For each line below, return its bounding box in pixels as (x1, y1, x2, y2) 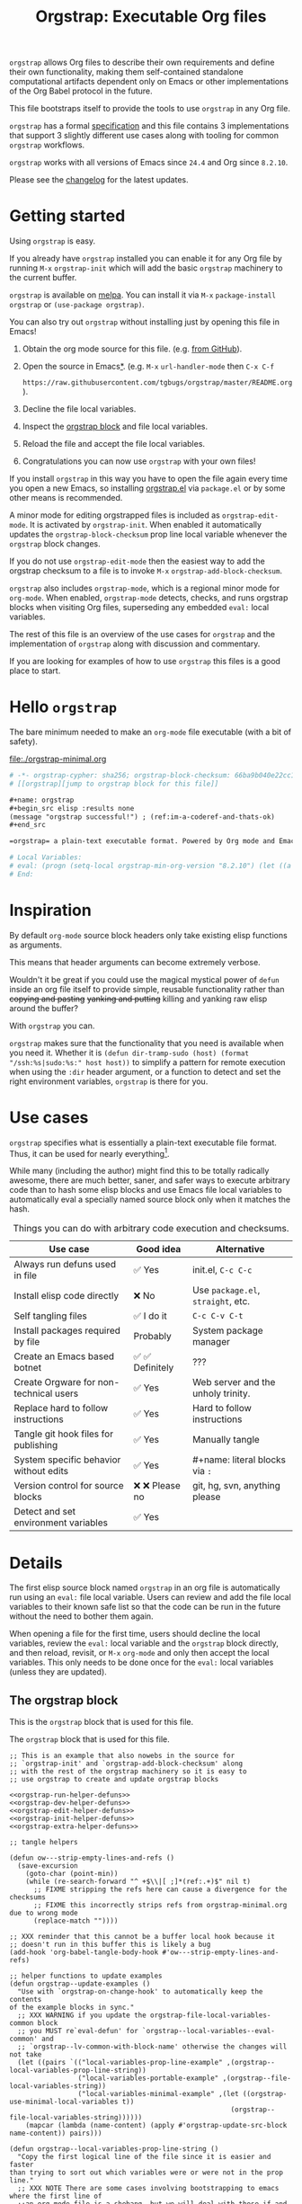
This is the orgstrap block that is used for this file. (9, 1717, 194, 1728)
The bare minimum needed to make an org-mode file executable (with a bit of (9, 726, 292, 738)
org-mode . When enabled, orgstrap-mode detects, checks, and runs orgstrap (9, 592, 289, 603)
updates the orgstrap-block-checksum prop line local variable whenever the (9, 529, 288, 540)
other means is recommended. (9, 493, 123, 503)
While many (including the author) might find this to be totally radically (9, 1166, 270, 1177)
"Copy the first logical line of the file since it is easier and (17, 2153, 271, 2162)
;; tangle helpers (9, 1838, 78, 1847)
